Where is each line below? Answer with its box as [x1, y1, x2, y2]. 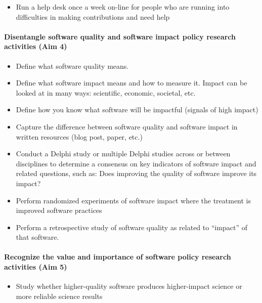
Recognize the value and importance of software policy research [4, 251, 231, 262]
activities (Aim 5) [4, 262, 67, 272]
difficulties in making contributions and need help [16, 11, 170, 22]
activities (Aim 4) [4, 41, 67, 52]
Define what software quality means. [16, 60, 129, 71]
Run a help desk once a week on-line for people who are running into [16, 2, 230, 12]
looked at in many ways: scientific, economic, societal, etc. [16, 87, 196, 98]
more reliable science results [16, 290, 103, 301]
